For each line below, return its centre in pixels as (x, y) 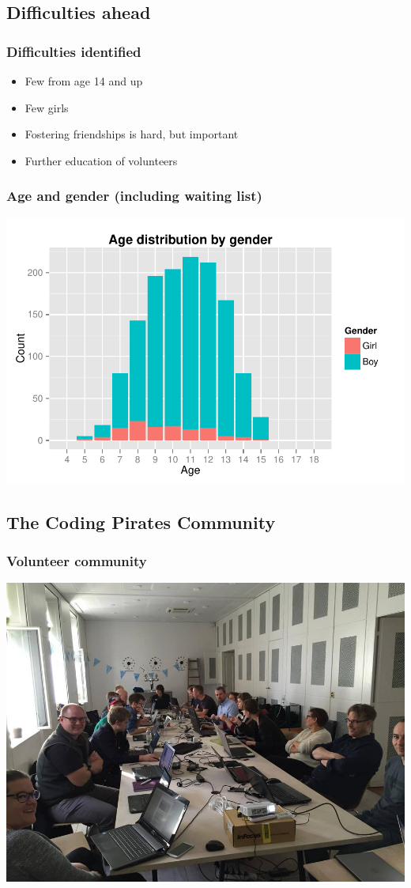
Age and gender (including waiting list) (134, 196)
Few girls (47, 107)
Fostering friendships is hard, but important (132, 134)
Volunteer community (77, 560)
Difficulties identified (74, 51)
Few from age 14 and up (84, 81)
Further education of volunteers (101, 160)
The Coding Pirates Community (141, 521)
